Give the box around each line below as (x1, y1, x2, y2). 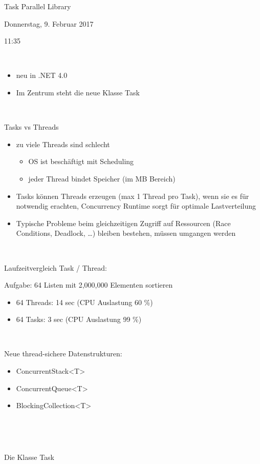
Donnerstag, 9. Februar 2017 (4, 18, 94, 29)
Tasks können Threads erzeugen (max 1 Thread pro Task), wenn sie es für (16, 190, 249, 201)
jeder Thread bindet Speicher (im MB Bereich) (28, 173, 176, 184)
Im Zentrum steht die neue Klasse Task (16, 87, 140, 97)
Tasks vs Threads (4, 122, 59, 132)
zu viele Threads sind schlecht (16, 138, 110, 149)
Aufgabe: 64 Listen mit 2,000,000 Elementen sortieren (4, 279, 173, 290)
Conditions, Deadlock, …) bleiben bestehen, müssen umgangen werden (16, 228, 236, 238)
